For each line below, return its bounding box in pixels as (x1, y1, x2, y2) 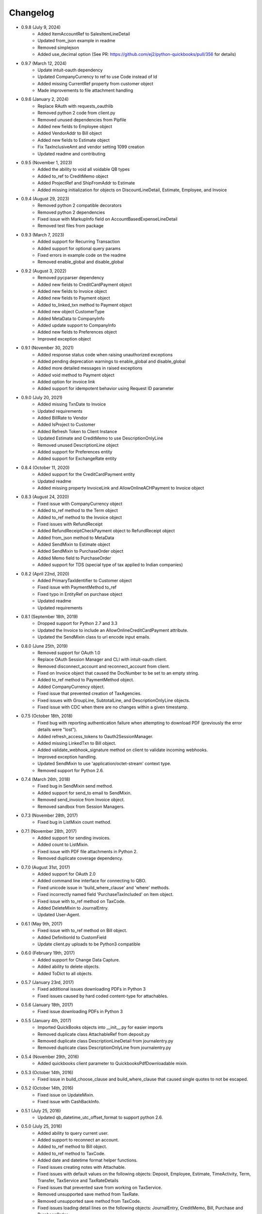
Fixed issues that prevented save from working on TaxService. (37, 1184, 163, 1190)
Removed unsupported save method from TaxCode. (37, 1198, 141, 1204)
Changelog (9, 7, 54, 18)
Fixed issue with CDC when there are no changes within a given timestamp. (37, 704, 189, 710)
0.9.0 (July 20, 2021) (21, 394, 63, 400)
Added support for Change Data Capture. (37, 957, 120, 962)
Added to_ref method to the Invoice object (37, 514, 122, 520)
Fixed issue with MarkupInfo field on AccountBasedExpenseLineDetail (37, 216, 178, 222)
